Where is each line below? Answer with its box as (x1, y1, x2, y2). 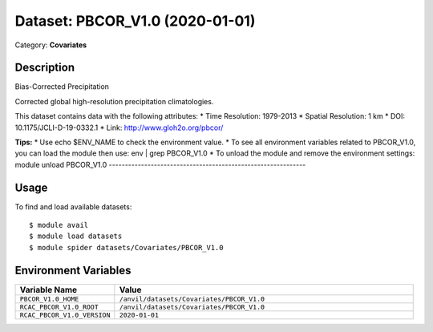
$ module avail (29, 221, 89, 230)
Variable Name (19, 284, 78, 295)
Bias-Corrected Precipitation (14, 82, 110, 91)
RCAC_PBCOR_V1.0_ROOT (19, 302, 99, 311)
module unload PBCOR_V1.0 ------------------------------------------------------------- (14, 160, 306, 169)
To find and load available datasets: (14, 201, 132, 212)
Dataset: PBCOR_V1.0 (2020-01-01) (14, 12, 256, 30)
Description (14, 61, 75, 75)
